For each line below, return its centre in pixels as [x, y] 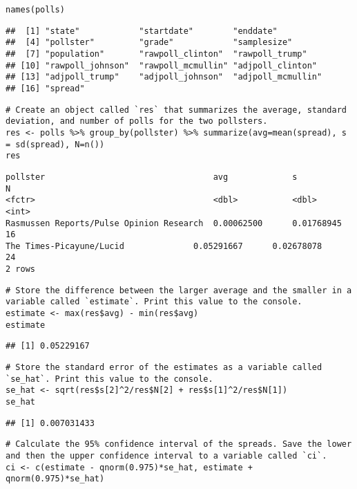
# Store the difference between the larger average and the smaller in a [179, 290]
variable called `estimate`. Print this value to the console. [154, 302]
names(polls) [35, 10]
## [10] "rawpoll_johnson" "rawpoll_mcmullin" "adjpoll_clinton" [162, 65]
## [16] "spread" [45, 88]
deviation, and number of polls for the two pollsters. [137, 121]
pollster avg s [152, 177]
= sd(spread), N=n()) [55, 144]
